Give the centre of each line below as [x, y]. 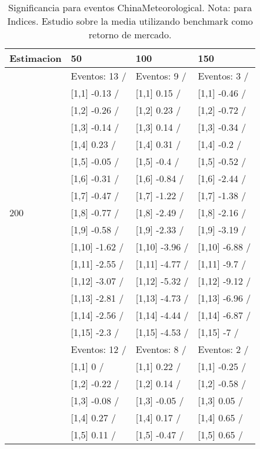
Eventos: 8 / [161, 349]
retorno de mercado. [130, 34]
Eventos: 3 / [223, 76]
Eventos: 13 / [99, 76]
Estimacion [36, 58]
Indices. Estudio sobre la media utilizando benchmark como [130, 21]
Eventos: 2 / [223, 349]
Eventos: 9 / [161, 76]
